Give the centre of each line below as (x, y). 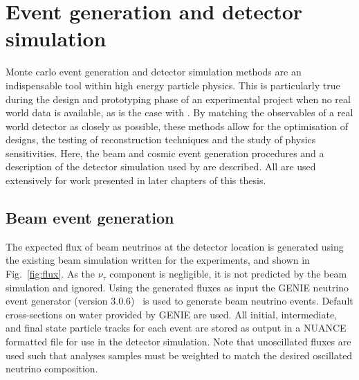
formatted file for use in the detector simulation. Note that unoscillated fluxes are (178, 342)
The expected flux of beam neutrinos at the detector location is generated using (175, 246)
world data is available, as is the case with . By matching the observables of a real (179, 112)
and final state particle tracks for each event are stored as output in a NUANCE (176, 328)
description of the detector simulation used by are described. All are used (161, 166)
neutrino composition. (52, 369)
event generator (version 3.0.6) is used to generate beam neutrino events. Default (179, 301)
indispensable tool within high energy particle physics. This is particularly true (173, 85)
